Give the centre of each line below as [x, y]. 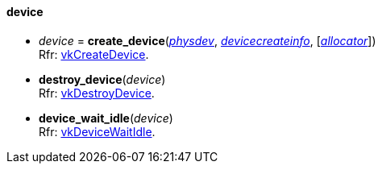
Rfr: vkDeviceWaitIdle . [97, 131]
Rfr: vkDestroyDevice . [97, 93]
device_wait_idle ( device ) [106, 118]
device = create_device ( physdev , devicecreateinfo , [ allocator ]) [208, 40]
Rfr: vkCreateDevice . [94, 54]
